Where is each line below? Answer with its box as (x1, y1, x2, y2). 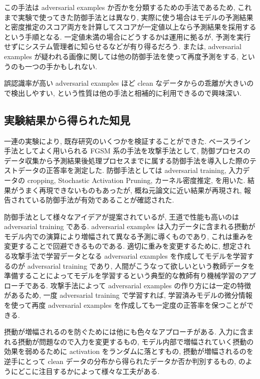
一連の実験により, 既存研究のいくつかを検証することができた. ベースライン (4, 135, 251, 146)
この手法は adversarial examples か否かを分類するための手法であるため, (4, 2, 235, 12)
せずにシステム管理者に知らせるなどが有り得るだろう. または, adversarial (4, 41, 241, 52)
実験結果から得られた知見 (4, 112, 130, 127)
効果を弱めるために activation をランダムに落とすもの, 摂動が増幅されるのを (4, 346, 253, 356)
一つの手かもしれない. (25, 61, 97, 71)
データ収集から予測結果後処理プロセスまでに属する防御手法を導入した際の (4, 155, 249, 165)
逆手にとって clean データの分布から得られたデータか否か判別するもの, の (4, 356, 245, 366)
